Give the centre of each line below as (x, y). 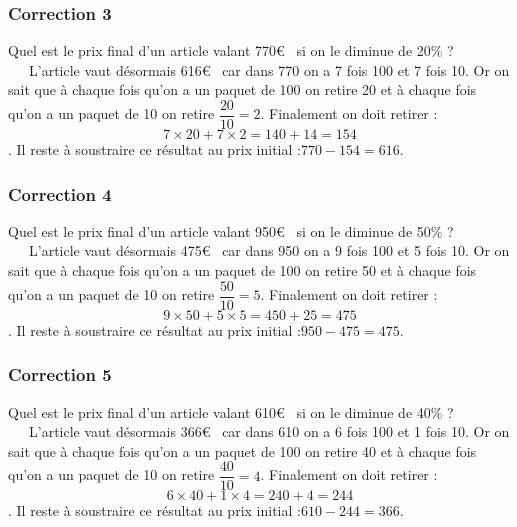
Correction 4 (60, 193)
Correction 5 (60, 374)
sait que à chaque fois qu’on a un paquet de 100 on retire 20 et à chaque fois (242, 89)
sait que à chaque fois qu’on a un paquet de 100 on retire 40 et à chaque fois (242, 450)
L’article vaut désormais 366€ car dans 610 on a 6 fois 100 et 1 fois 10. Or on (269, 431)
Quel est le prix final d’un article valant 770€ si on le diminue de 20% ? (231, 50)
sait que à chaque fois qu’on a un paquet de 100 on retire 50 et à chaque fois (242, 270)
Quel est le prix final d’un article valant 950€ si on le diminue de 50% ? (231, 230)
